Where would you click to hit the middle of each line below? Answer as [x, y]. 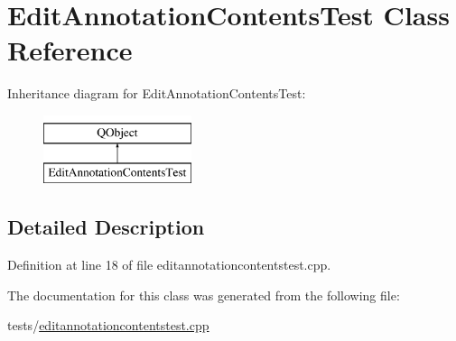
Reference [70, 50]
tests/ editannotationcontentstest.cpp [108, 325]
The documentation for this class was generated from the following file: [204, 295]
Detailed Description [106, 227]
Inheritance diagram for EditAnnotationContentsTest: [157, 93]
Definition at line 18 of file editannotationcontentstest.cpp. [169, 265]
